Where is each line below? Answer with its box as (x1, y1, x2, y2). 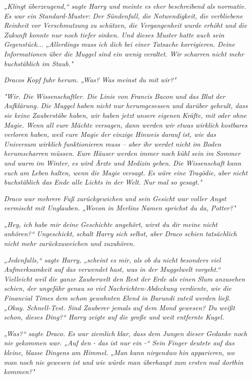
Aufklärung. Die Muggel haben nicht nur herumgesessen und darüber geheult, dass (4, 100, 248, 111)
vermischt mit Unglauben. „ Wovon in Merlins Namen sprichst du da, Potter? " (4, 203, 236, 213)
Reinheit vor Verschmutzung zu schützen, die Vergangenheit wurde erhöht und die (4, 20, 247, 30)
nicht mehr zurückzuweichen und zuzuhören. (4, 238, 135, 248)
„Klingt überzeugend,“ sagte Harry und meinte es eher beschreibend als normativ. (4, 1, 246, 11)
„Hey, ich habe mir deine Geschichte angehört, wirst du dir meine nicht (4, 219, 217, 229)
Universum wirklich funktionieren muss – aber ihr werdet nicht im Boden (4, 138, 221, 149)
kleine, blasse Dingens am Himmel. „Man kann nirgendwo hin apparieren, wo (4, 347, 234, 357)
